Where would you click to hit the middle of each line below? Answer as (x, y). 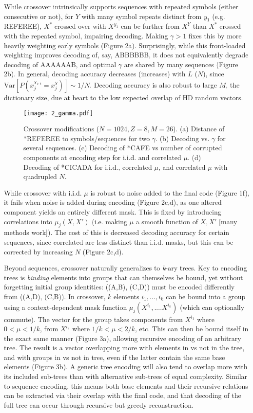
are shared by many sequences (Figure (181, 64)
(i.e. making (109, 221)
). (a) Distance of (199, 129)
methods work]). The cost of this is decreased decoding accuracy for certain (117, 232)
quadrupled (40, 176)
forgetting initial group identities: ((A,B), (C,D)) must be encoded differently (119, 287)
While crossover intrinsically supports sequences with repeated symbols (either (121, 6)
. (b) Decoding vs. (183, 138)
